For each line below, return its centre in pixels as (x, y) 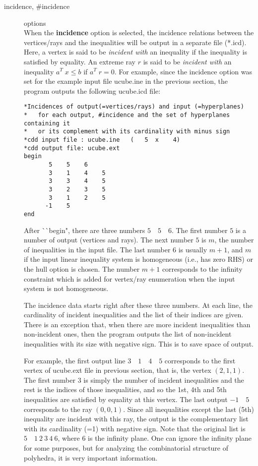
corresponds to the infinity (202, 268)
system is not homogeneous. (66, 288)
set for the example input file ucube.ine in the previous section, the (126, 81)
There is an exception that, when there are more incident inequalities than (137, 324)
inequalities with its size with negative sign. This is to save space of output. (139, 344)
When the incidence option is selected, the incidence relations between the (139, 32)
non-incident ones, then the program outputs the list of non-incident (128, 334)
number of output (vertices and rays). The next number (109, 240)
